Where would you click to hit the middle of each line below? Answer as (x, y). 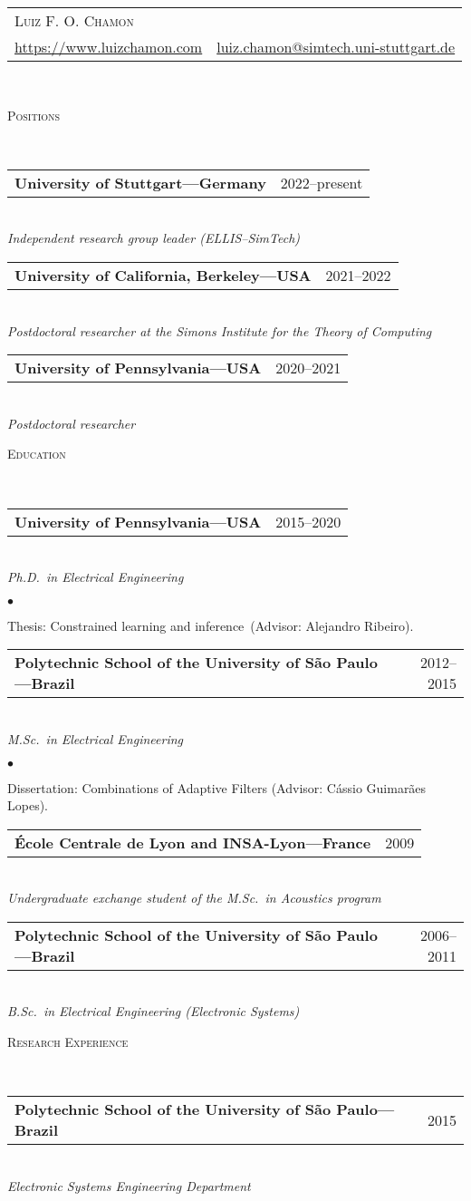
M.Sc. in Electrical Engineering (96, 738)
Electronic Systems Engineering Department (129, 1185)
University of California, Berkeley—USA (163, 275)
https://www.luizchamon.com (109, 47)
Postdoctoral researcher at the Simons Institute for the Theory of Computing (220, 330)
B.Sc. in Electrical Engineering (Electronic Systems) (154, 1011)
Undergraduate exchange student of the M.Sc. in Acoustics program (194, 898)
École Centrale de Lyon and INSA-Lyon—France (193, 842)
